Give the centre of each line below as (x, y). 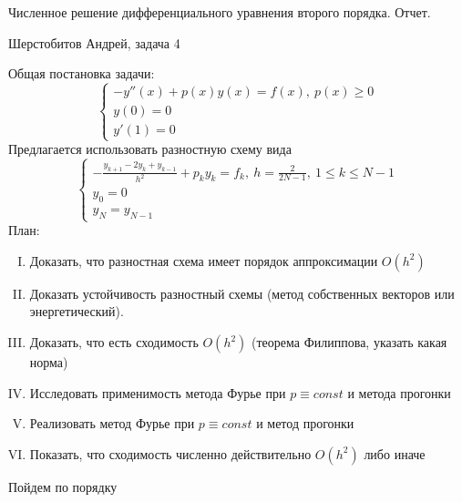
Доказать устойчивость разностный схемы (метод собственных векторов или (242, 293)
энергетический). (77, 311)
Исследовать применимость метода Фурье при (158, 392)
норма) (49, 362)
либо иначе (395, 453)
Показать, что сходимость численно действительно (170, 453)
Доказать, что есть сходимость (114, 342)
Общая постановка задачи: (82, 73)
